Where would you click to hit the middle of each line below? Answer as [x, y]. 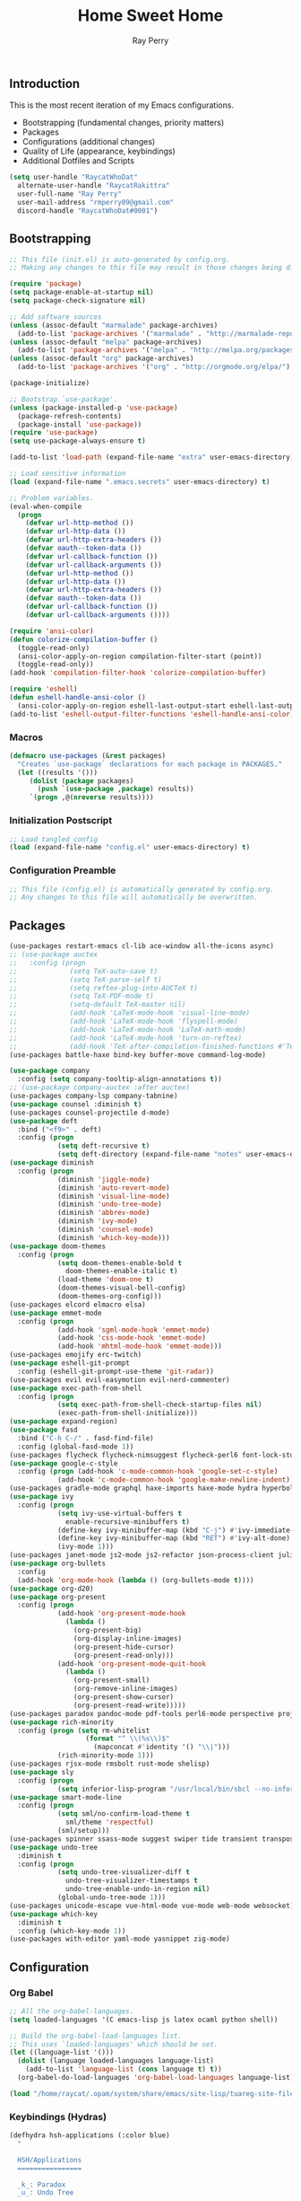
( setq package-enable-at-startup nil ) [82, 293]
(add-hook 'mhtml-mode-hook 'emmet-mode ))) [139, 1347]
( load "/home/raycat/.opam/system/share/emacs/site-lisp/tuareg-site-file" [154, 2093]
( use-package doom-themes [57, 1246]
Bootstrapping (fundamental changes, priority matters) [123, 123]
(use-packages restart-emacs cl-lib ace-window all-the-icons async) [142, 946]
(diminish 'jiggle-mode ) [103, 1179]
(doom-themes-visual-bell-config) [121, 1288]
